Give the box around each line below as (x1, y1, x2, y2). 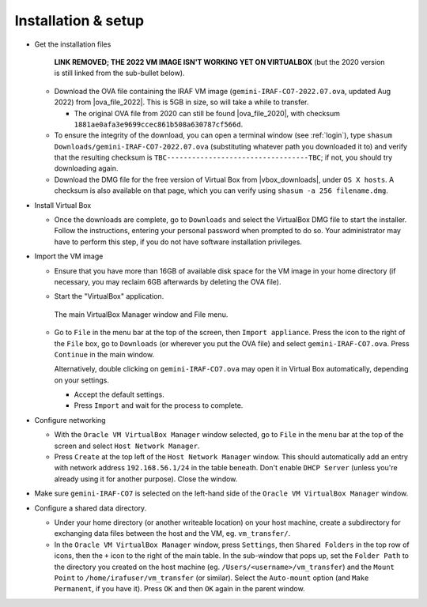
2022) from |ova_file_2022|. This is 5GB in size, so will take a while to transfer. (54, 97, 309, 107)
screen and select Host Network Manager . (54, 441, 200, 451)
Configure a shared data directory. (34, 503, 147, 513)
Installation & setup (14, 12, 145, 29)
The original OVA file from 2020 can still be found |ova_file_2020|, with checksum (74, 108, 340, 118)
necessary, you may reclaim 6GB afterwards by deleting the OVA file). (54, 277, 282, 286)
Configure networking (34, 415, 106, 424)
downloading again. (54, 164, 119, 173)
